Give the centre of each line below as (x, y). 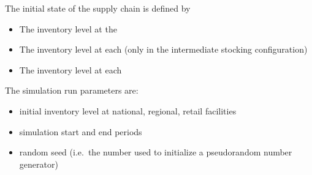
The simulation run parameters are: (72, 90)
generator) (39, 164)
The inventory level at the (68, 28)
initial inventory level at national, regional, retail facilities (128, 110)
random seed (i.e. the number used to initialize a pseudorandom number (156, 152)
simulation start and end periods (81, 131)
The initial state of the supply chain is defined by (98, 8)
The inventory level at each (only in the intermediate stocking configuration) (163, 49)
